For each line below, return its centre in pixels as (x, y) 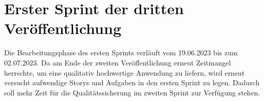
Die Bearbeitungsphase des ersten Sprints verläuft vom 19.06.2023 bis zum (121, 53)
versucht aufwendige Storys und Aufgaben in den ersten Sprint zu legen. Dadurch (132, 82)
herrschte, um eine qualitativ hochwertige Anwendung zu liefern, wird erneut (125, 72)
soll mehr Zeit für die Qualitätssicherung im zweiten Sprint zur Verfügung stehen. (132, 92)
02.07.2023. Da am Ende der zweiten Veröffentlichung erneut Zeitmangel (118, 62)
